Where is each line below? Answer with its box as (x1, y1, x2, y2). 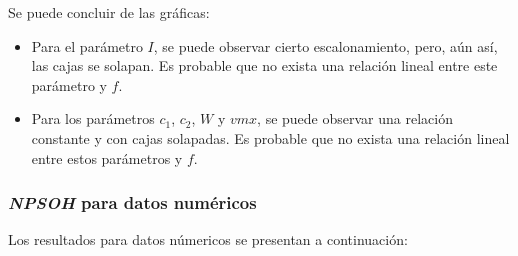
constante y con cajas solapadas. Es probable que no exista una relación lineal (31, 127, 510, 148)
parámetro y (31, 74, 107, 95)
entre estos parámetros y (31, 147, 183, 168)
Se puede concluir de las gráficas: (8, 2, 210, 22)
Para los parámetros (31, 108, 155, 129)
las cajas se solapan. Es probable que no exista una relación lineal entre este (31, 55, 498, 76)
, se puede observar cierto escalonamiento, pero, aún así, (153, 35, 498, 56)
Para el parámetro (31, 35, 143, 56)
